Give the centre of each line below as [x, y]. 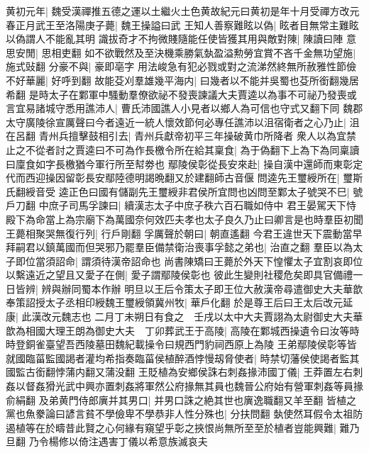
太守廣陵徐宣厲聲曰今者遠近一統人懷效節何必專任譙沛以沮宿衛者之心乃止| [176, 122]
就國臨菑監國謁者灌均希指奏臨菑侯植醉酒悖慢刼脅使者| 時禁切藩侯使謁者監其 [183, 358]
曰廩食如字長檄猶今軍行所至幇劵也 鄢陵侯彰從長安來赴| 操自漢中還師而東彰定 [184, 163]
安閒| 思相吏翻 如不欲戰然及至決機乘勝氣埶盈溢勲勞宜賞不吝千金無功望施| [186, 52]
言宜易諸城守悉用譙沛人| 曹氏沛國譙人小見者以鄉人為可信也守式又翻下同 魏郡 [184, 108]
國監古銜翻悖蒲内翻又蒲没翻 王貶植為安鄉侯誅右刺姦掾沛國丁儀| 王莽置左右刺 [184, 372]
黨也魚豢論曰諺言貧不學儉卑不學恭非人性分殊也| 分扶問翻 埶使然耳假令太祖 [180, 414]
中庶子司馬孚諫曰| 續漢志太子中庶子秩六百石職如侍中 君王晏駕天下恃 [197, 205]
